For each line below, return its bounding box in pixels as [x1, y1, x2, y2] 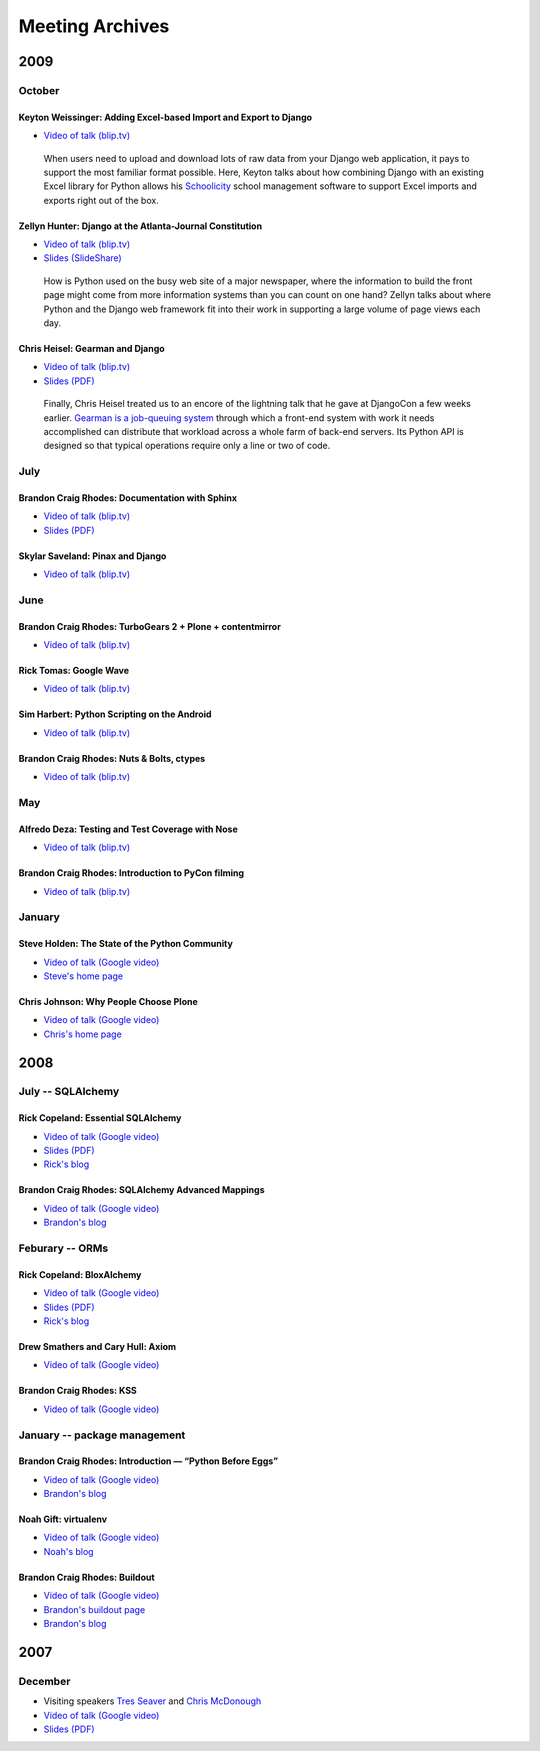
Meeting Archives [18, 15, 170, 37]
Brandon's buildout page [43, 1603, 146, 1615]
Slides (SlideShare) [43, 252, 122, 264]
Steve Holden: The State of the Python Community [18, 938, 234, 950]
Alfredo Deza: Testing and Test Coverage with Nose [18, 823, 239, 835]
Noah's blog [43, 1545, 94, 1557]
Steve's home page [43, 970, 124, 982]
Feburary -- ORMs [18, 1241, 109, 1255]
